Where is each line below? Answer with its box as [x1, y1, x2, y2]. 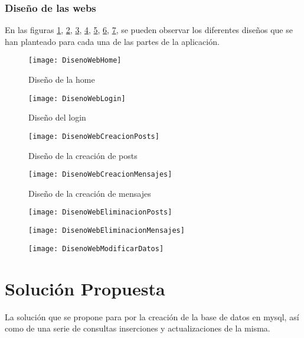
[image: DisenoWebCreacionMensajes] [28, 170, 172, 179]
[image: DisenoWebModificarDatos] [28, 244, 164, 253]
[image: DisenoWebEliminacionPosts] [28, 208, 172, 217]
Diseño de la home [28, 73, 95, 86]
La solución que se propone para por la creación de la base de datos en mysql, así [5, 310, 299, 323]
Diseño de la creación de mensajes [28, 187, 151, 199]
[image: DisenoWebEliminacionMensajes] [28, 226, 185, 235]
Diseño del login [28, 111, 86, 123]
